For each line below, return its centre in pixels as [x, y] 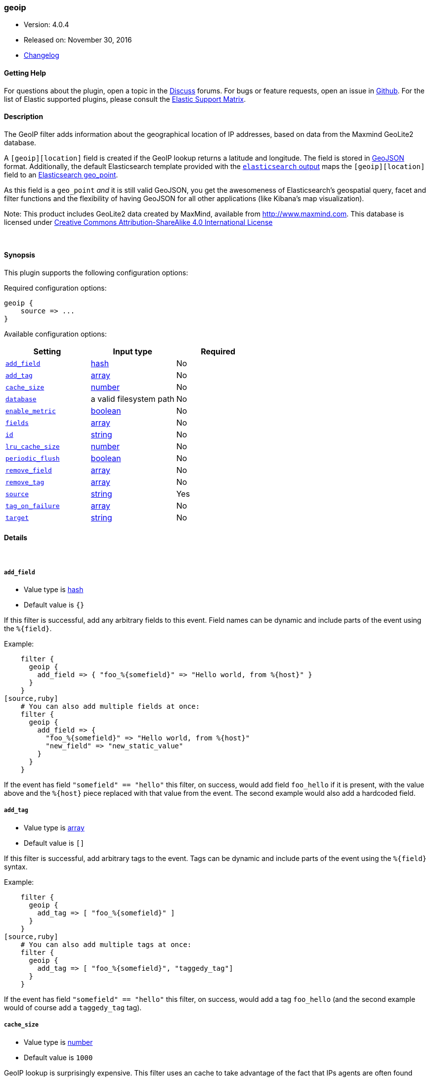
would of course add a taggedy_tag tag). [73, 1007]
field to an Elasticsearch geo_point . [61, 174]
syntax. [16, 866]
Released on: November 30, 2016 [78, 40]
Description [24, 117]
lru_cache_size [33, 446]
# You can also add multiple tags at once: [106, 944]
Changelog [42, 55]
